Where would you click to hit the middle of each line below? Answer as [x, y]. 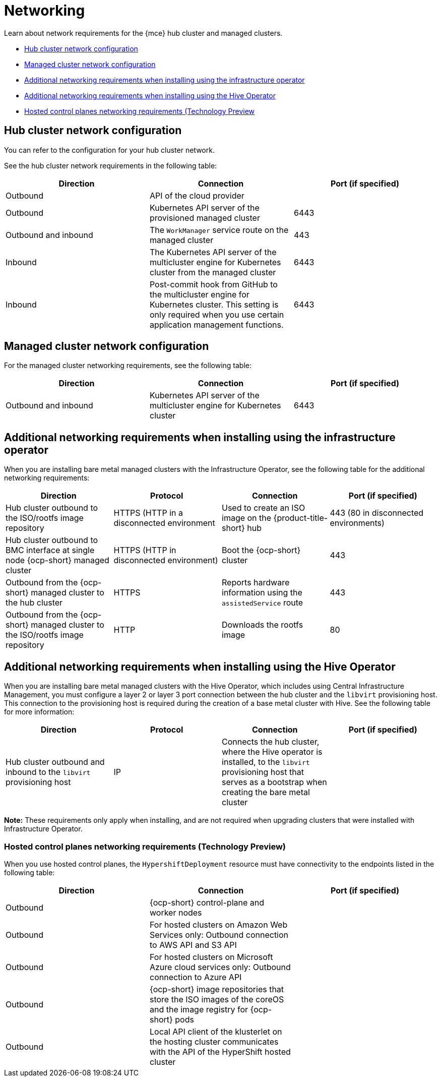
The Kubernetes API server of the [213, 252]
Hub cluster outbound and [55, 762]
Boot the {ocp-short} [261, 550]
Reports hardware [256, 583]
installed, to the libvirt [266, 762]
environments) [357, 523]
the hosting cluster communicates [214, 1041]
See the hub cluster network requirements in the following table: [111, 165]
